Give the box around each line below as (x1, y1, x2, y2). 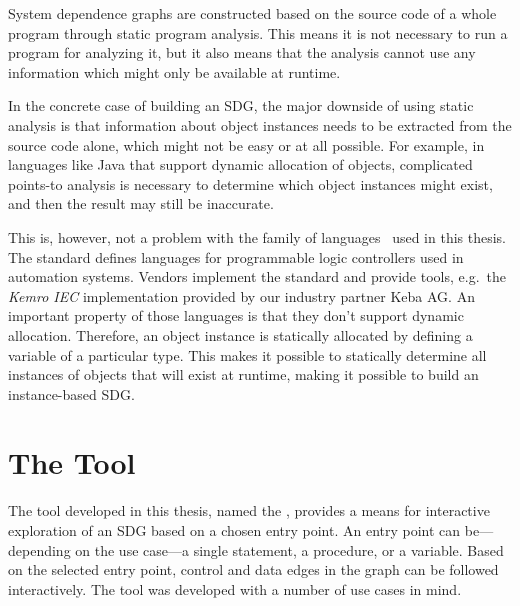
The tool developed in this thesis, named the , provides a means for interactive (8, 500, 490, 521)
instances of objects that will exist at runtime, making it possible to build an (8, 364, 479, 385)
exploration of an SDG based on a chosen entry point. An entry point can (8, 520, 461, 540)
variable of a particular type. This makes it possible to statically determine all (8, 344, 487, 365)
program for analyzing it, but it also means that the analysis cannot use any (8, 42, 476, 63)
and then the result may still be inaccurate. (8, 193, 274, 214)
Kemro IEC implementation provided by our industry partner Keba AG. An (8, 285, 475, 306)
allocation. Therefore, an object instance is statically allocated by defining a (8, 324, 473, 345)
